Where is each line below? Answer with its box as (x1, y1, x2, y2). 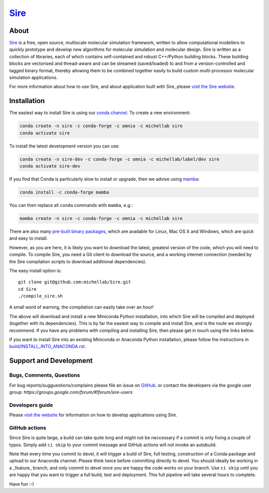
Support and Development (9, 356, 93, 365)
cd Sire (18, 286, 37, 292)
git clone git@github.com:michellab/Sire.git (18, 279, 132, 285)
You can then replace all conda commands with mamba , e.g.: (9, 202, 133, 208)
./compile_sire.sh (18, 293, 63, 299)
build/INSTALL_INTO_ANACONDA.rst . (9, 343, 86, 349)
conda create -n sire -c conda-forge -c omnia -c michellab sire (19, 123, 183, 129)
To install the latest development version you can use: (9, 143, 120, 149)
